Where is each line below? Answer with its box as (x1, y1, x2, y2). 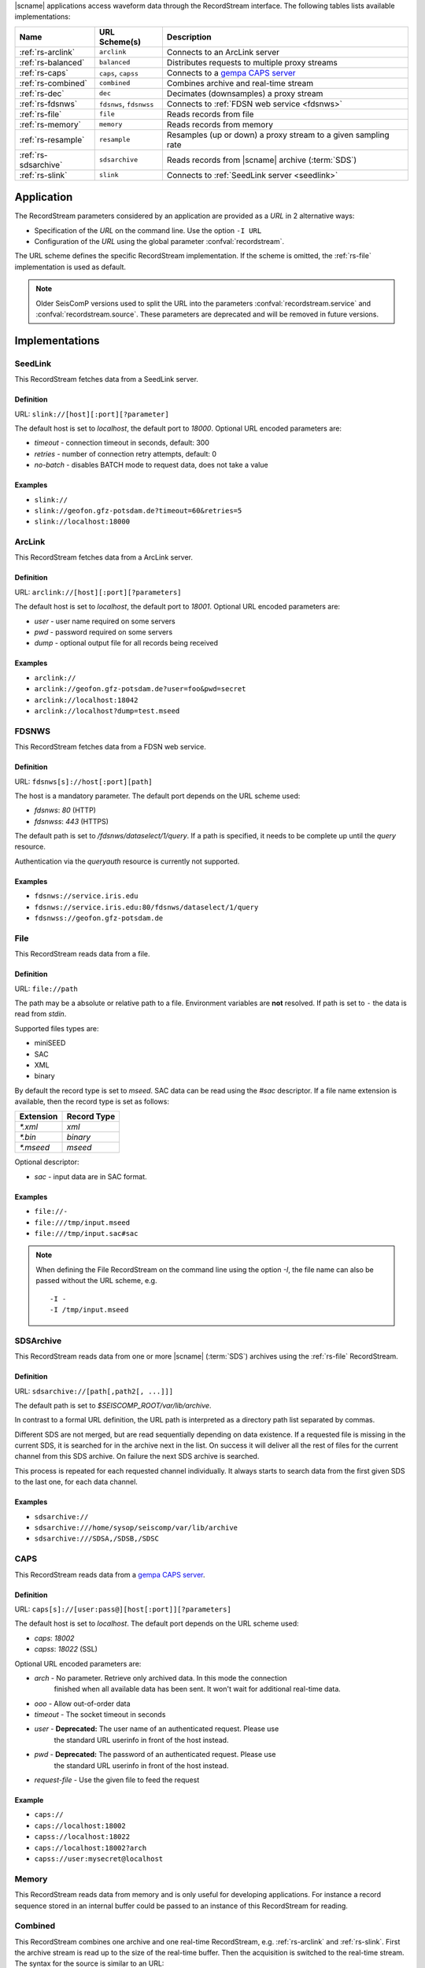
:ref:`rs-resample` (19, 134, 85, 145)
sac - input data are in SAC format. (34, 1171, 147, 1181)
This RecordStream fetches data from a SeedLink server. (14, 375, 198, 384)
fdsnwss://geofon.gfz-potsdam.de (34, 914, 164, 923)
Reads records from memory (166, 119, 273, 130)
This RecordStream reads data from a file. (14, 949, 150, 959)
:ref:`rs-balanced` (19, 57, 85, 68)
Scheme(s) (98, 36, 142, 47)
